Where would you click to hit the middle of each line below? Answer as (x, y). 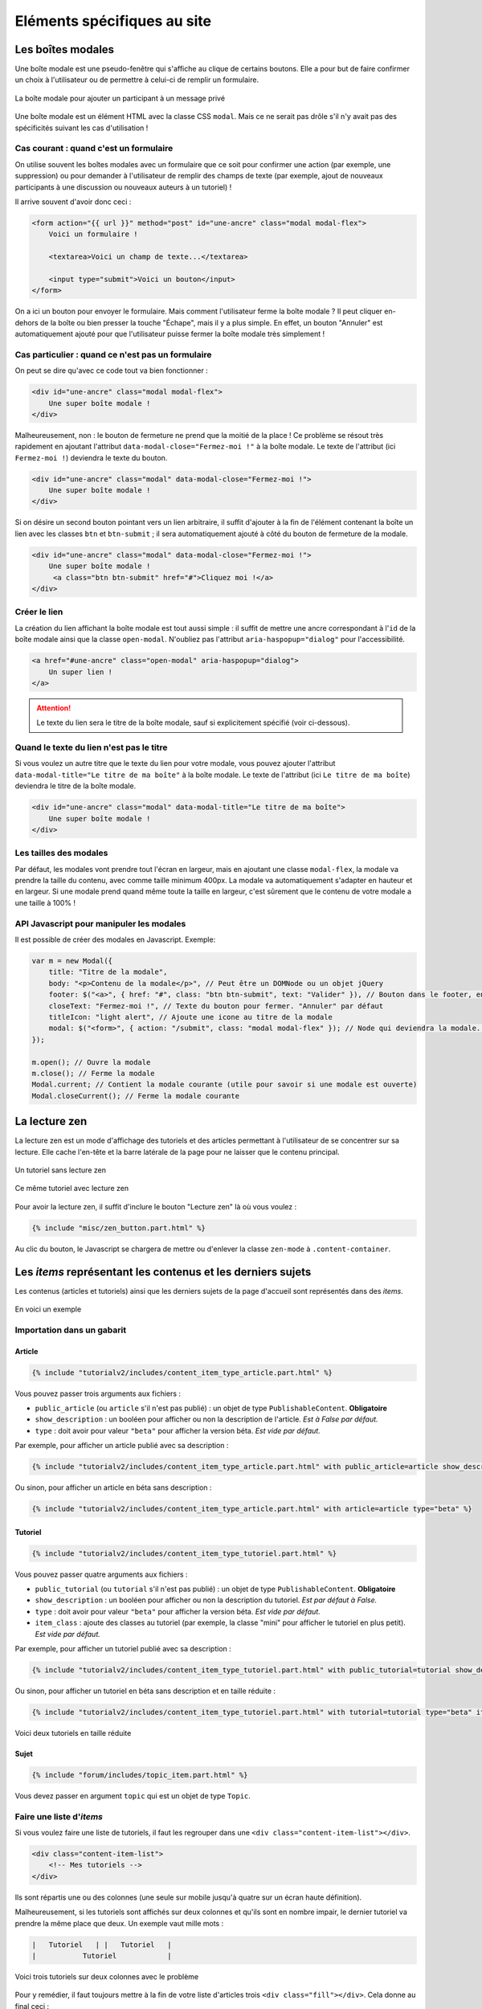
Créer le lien (39, 612)
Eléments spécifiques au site (113, 21)
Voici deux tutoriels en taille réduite (73, 1733)
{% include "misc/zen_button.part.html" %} (119, 1228)
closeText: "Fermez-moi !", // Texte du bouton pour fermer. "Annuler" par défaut (216, 1006)
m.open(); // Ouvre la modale (91, 1062)
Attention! (54, 708)
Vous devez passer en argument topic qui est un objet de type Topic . (133, 1795)
